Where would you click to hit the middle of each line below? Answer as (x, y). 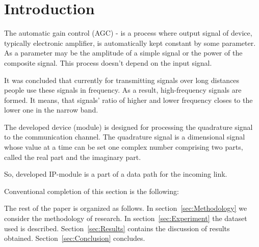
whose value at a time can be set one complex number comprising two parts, (124, 147)
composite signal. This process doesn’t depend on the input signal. (108, 62)
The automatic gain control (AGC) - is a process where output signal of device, (128, 33)
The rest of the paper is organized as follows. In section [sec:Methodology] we (126, 208)
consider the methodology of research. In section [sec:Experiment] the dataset (126, 218)
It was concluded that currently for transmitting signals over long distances (122, 80)
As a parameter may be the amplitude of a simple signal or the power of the (123, 53)
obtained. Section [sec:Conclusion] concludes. (75, 238)
